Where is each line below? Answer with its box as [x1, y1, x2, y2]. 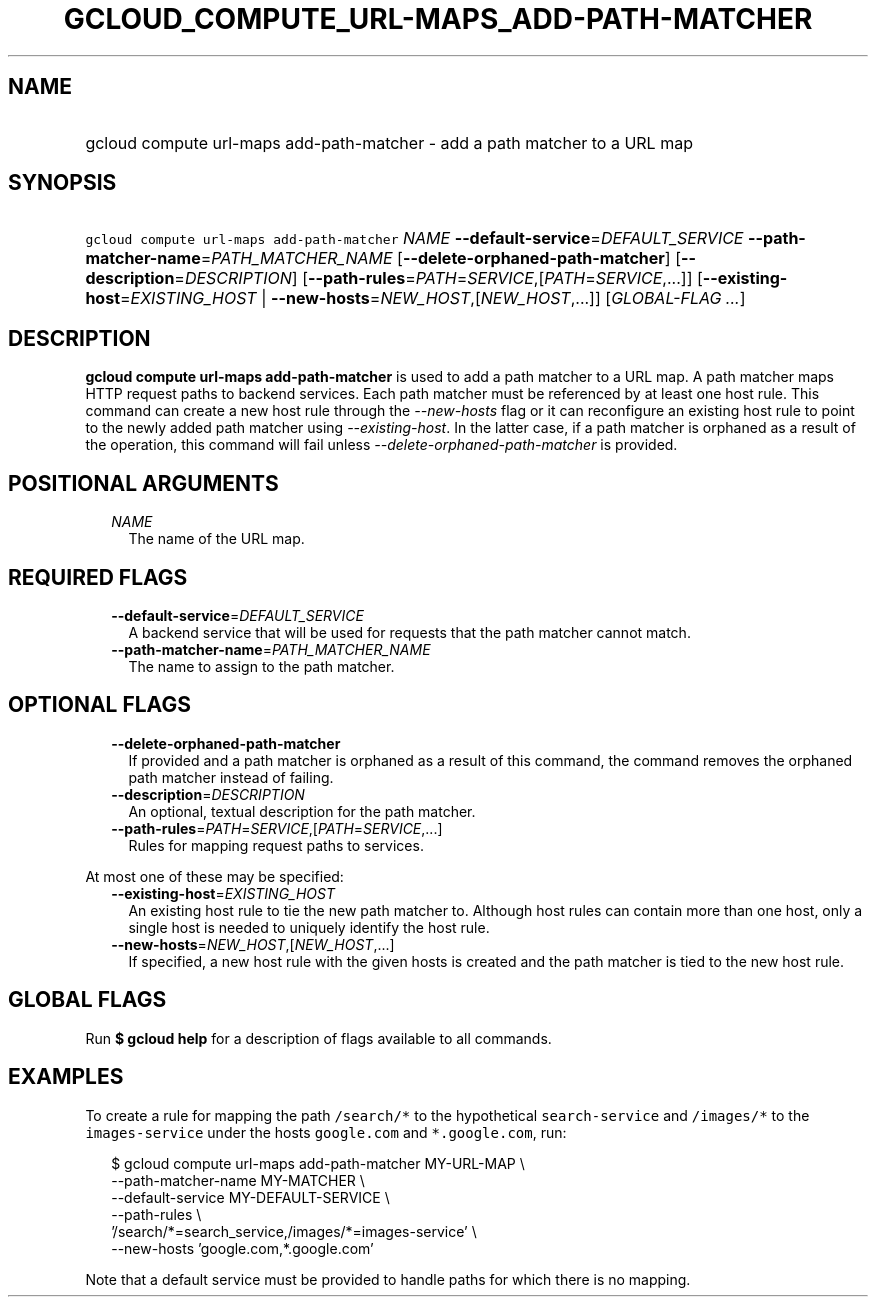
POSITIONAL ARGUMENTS [8, 470, 279, 496]
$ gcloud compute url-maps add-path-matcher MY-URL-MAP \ [111, 1154, 525, 1172]
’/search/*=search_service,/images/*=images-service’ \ [111, 1222, 477, 1240]
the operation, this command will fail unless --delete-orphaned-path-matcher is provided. [85, 436, 678, 454]
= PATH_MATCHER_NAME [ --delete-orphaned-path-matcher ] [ [200, 248, 681, 269]
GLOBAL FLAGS [8, 987, 167, 1013]
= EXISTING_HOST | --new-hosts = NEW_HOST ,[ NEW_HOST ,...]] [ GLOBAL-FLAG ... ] [119, 288, 746, 309]
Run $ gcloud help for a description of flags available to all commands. [85, 1029, 552, 1047]
